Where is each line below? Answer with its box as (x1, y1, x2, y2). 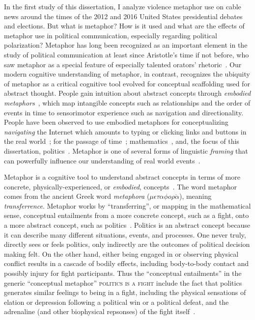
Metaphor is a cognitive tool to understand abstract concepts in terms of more (4, 172, 240, 182)
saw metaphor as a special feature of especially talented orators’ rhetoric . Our (4, 59, 242, 69)
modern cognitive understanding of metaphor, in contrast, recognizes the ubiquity (4, 69, 250, 79)
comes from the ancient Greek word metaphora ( (4, 191, 150, 201)
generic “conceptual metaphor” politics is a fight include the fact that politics (4, 277, 242, 288)
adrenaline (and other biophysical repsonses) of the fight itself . (4, 306, 196, 317)
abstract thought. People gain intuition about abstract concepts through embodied (4, 88, 251, 98)
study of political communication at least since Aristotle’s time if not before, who (4, 49, 249, 59)
